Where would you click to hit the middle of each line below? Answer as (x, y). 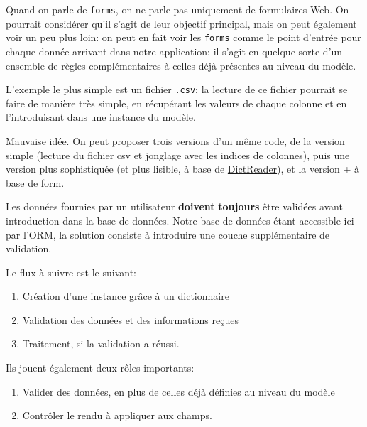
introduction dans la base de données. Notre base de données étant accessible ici (180, 220)
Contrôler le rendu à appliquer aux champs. (117, 415)
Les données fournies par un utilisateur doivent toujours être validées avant (174, 206)
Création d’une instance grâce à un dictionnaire (126, 296)
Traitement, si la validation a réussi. (101, 344)
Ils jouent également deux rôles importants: (100, 368)
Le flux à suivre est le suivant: (71, 272)
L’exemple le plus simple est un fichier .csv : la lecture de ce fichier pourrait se (177, 89)
